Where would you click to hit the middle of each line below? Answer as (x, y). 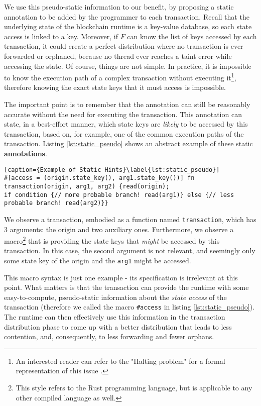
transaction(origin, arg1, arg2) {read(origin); (87, 186)
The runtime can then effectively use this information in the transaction (115, 317)
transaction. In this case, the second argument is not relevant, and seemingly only (130, 250)
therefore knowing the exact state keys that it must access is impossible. (115, 87)
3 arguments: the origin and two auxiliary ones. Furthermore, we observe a (119, 229)
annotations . (26, 153)
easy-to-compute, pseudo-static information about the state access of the (115, 297)
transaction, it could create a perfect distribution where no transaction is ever (124, 46)
